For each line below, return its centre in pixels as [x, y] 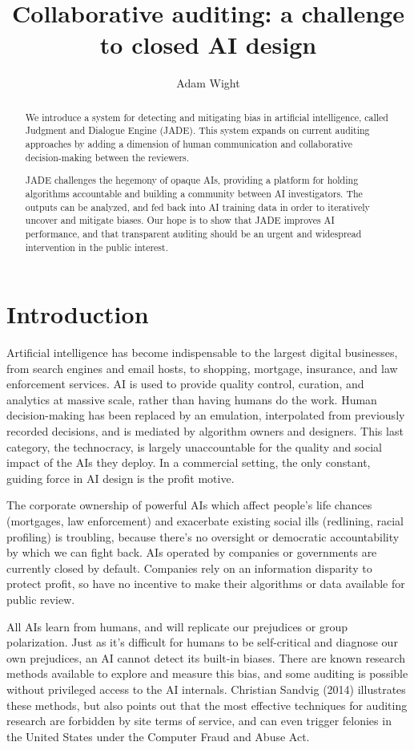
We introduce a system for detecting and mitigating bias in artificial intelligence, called [207, 117]
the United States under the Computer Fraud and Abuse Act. [158, 736]
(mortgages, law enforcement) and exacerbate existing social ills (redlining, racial [205, 521]
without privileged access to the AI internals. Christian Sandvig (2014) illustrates [206, 689]
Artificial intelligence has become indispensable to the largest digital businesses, [202, 353]
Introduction [78, 314]
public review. [41, 599]
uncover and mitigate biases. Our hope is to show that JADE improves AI [180, 220]
